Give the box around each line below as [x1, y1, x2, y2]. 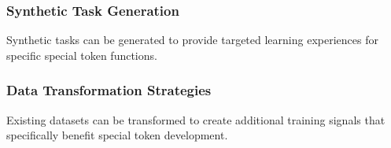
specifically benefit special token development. [6, 127, 228, 143]
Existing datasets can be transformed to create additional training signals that [6, 111, 385, 128]
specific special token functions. [6, 46, 157, 63]
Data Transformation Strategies [6, 80, 212, 100]
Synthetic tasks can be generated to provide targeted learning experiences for [6, 31, 378, 48]
